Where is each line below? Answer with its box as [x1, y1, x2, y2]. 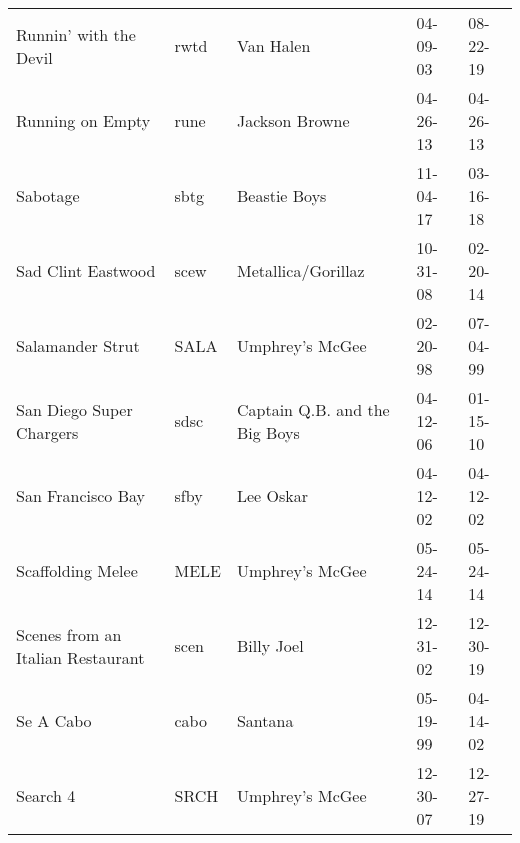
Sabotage [16, 184, 80, 207]
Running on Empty [16, 109, 151, 132]
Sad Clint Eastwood [16, 259, 156, 282]
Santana [236, 709, 294, 732]
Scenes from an [16, 622, 122, 646]
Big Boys [236, 420, 300, 444]
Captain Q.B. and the [236, 397, 390, 421]
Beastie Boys [236, 184, 327, 207]
